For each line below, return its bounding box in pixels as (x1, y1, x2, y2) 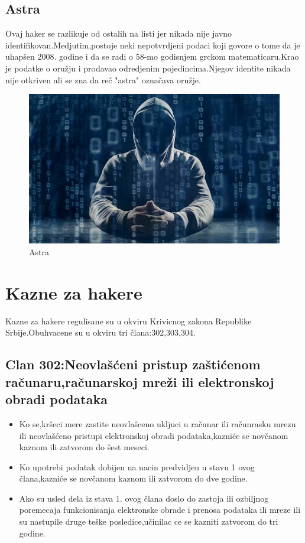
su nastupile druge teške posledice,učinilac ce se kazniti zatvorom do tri (19, 515, 278, 528)
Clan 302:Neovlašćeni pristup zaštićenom (5, 355, 261, 373)
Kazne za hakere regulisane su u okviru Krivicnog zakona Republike (5, 314, 252, 327)
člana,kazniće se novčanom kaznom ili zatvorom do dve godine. (19, 472, 248, 485)
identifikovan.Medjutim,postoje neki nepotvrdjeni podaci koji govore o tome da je (5, 38, 300, 51)
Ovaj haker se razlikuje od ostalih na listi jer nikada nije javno (5, 27, 232, 40)
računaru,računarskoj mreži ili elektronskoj (5, 372, 274, 391)
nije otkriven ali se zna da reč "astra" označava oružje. (5, 73, 201, 86)
